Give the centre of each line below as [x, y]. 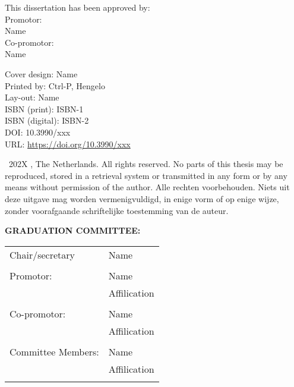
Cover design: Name [41, 73]
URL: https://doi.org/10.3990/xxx [68, 144]
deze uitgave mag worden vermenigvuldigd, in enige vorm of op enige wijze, [142, 198]
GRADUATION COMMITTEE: [73, 230]
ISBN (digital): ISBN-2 [47, 120]
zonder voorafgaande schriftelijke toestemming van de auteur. [117, 210]
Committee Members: [54, 351]
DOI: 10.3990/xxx [38, 132]
